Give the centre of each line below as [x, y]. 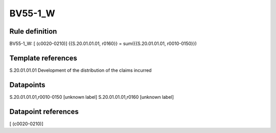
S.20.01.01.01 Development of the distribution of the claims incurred [80, 70]
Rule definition [33, 31]
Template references [43, 58]
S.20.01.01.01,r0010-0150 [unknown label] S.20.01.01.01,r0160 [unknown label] [91, 97]
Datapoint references [44, 111]
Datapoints [27, 85]
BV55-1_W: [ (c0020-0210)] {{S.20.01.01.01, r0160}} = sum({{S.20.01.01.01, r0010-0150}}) [103, 44]
